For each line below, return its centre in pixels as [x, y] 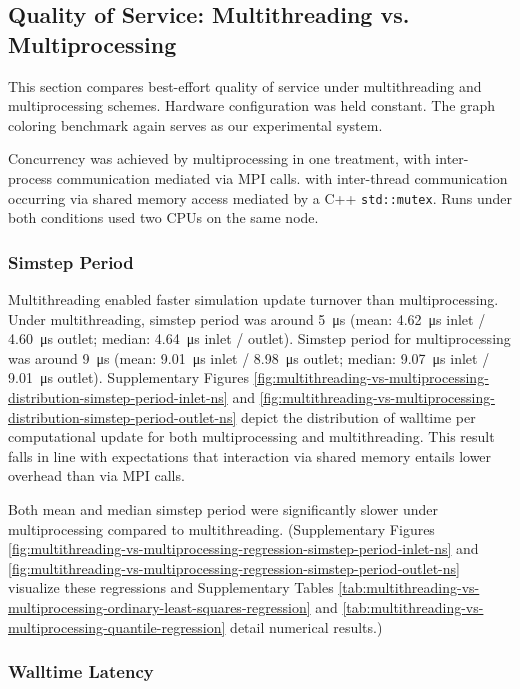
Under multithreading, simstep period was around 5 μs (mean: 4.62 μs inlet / [247, 318]
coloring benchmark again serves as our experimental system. [195, 124]
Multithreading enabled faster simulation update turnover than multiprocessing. [253, 299]
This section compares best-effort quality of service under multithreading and [245, 85]
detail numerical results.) [306, 626]
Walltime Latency [81, 671]
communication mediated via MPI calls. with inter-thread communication [282, 177]
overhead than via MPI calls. [96, 475]
